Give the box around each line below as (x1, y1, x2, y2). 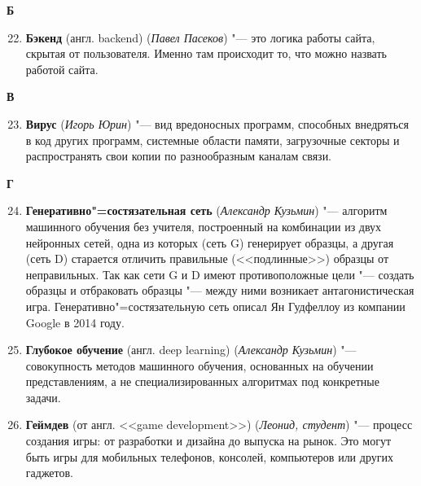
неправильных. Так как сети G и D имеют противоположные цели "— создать (25, 265, 414, 282)
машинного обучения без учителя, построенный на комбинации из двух (25, 217, 382, 234)
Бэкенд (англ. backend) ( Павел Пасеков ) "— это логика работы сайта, (25, 28, 375, 46)
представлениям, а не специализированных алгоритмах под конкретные (25, 373, 379, 390)
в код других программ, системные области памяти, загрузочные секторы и (25, 131, 400, 148)
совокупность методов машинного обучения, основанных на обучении (25, 357, 374, 374)
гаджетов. (25, 464, 74, 481)
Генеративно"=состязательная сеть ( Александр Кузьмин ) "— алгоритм (25, 202, 388, 219)
